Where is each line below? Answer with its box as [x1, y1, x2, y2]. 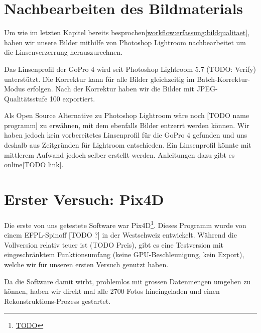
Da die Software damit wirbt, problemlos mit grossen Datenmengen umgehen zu [4, 276, 251, 286]
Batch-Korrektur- [197, 73, 250, 84]
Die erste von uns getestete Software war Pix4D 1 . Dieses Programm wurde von [4, 218, 246, 230]
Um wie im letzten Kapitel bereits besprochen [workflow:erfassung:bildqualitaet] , [4, 27, 249, 38]
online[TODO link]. [4, 159, 64, 170]
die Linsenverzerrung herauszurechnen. [4, 47, 123, 57]
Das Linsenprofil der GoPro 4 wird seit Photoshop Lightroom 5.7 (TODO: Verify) [4, 63, 256, 74]
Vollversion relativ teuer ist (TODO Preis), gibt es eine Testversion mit [4, 239, 223, 250]
